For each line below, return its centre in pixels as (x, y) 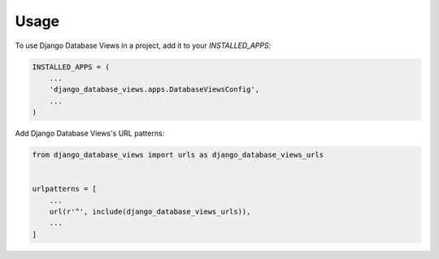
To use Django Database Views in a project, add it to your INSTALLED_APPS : (143, 45)
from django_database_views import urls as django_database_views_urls (178, 155)
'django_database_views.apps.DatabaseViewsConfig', (154, 90)
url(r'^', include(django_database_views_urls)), (150, 212)
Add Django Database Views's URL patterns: (90, 133)
